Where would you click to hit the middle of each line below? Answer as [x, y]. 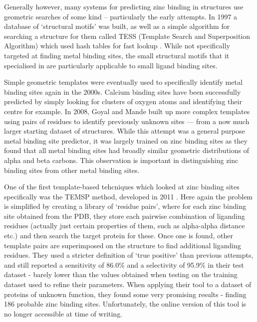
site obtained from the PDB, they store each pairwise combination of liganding [125, 216]
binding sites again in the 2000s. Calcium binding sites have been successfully [123, 91]
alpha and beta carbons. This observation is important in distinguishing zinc [121, 160]
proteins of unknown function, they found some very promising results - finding [125, 294]
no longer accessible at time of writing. [63, 313]
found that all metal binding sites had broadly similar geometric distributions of [127, 150]
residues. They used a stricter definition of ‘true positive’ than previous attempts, [129, 255]
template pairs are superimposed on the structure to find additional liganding [123, 245]
